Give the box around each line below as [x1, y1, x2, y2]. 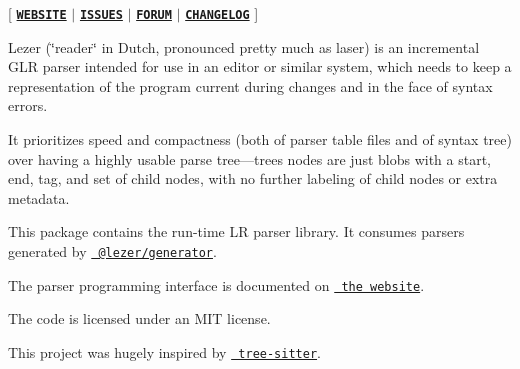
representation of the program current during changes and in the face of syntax [8, 75, 493, 96]
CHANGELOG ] [185, 3, 259, 23]
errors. [8, 95, 48, 116]
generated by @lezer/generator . [8, 241, 217, 261]
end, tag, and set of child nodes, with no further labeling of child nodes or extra [8, 168, 498, 189]
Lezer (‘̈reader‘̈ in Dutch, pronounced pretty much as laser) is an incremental [8, 36, 480, 57]
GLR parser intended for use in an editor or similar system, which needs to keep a [8, 56, 512, 77]
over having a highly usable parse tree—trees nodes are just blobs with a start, [8, 148, 491, 169]
